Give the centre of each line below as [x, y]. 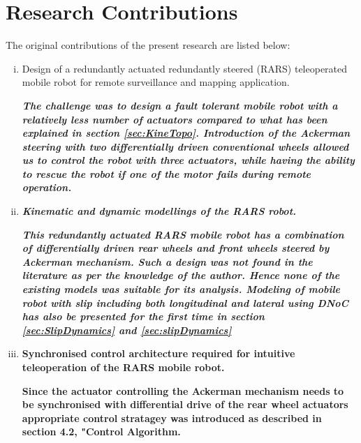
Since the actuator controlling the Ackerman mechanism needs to [183, 390]
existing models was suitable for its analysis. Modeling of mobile [181, 289]
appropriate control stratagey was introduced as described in [172, 418]
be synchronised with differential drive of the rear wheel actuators [185, 404]
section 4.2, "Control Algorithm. [101, 431]
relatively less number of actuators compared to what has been [175, 119]
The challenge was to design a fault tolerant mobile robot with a [180, 105]
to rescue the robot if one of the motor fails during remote [167, 173]
